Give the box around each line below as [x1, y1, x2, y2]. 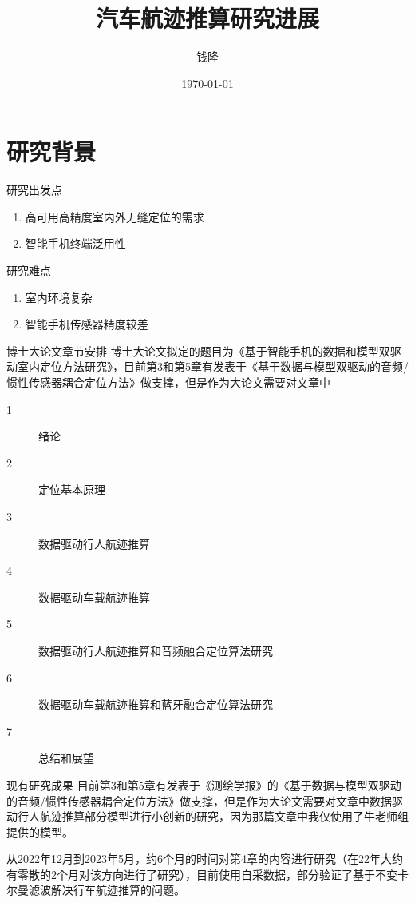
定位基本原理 [38, 481, 105, 498]
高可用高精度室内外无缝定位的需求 [25, 208, 204, 225]
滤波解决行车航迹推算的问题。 [28, 881, 185, 898]
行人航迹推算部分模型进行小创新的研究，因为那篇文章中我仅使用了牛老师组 [17, 808, 409, 825]
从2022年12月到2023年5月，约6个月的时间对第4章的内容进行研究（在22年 [6, 850, 381, 867]
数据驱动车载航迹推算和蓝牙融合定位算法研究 [38, 696, 273, 713]
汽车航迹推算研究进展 [95, 2, 319, 34]
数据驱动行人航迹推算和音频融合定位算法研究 [38, 642, 273, 658]
